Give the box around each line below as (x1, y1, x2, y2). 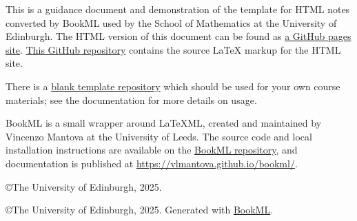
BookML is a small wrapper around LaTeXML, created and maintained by (6, 116, 322, 130)
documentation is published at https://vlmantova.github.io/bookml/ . (6, 156, 298, 170)
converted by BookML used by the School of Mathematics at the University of (6, 15, 337, 30)
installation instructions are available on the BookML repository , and (6, 143, 298, 157)
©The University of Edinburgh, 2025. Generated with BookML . (6, 202, 274, 217)
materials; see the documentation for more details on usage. (6, 92, 257, 107)
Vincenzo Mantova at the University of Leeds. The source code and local (6, 129, 312, 143)
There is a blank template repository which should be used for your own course (6, 78, 340, 93)
